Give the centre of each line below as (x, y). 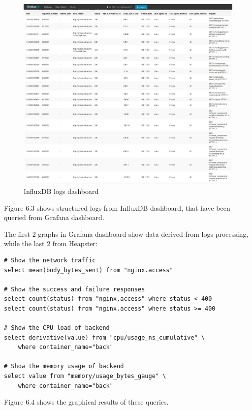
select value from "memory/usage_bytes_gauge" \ (85, 376)
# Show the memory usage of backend (64, 366)
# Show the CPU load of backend (57, 328)
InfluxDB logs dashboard (61, 191)
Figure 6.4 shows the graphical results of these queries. (86, 402)
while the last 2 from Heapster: (51, 243)
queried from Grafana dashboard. (54, 217)
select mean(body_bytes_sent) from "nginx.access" (89, 270)
